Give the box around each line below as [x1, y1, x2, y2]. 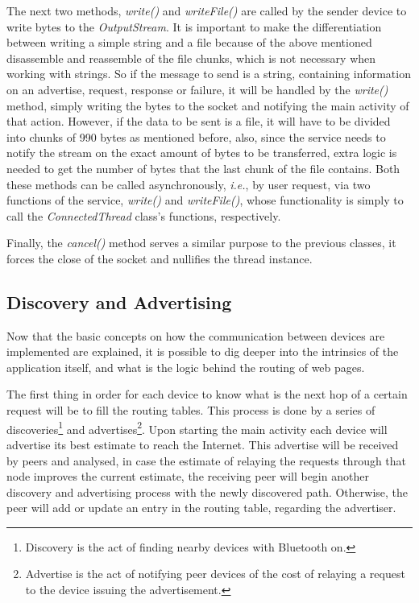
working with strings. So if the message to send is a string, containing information [6, 65, 411, 82]
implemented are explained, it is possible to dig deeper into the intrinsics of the [6, 343, 399, 360]
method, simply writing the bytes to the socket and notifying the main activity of [6, 97, 409, 114]
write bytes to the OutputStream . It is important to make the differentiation [6, 18, 382, 35]
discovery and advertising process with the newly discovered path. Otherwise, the [6, 483, 409, 500]
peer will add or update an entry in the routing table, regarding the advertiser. [6, 499, 396, 516]
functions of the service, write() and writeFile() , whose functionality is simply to [6, 192, 404, 209]
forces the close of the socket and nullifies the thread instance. [6, 250, 313, 266]
